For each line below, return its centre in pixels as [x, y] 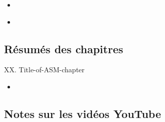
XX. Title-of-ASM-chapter [44, 70]
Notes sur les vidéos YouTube [82, 113]
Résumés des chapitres [64, 48]
